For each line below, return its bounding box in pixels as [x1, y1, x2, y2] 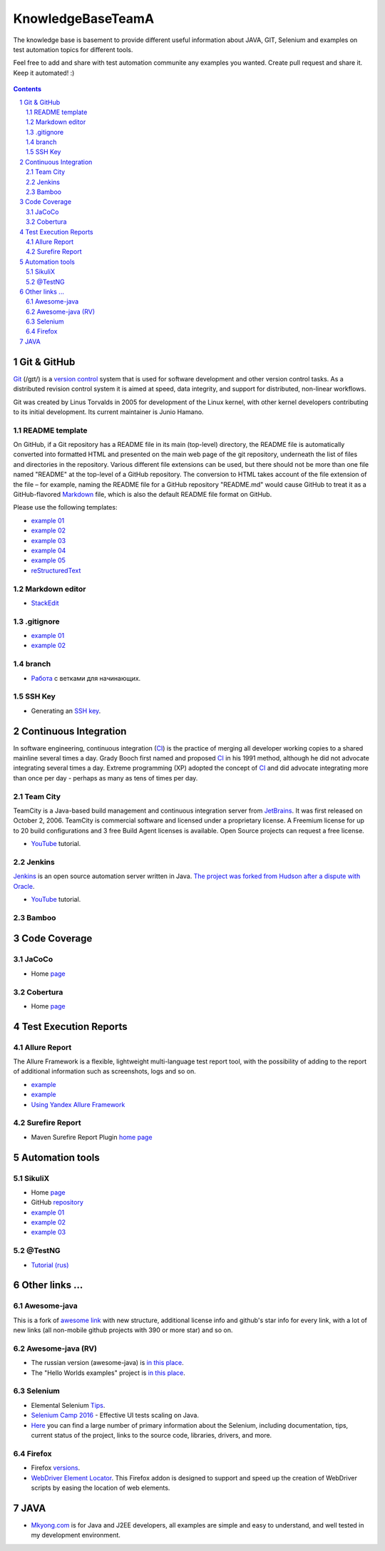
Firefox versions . [31, 1463, 81, 1472]
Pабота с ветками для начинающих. [31, 674, 141, 682]
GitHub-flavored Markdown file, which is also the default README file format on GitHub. [13, 490, 272, 499]
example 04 [31, 546, 66, 555]
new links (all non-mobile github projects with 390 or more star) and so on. [13, 1326, 233, 1334]
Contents [13, 85, 42, 93]
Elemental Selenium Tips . [31, 1401, 106, 1409]
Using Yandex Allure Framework [31, 1100, 125, 1108]
